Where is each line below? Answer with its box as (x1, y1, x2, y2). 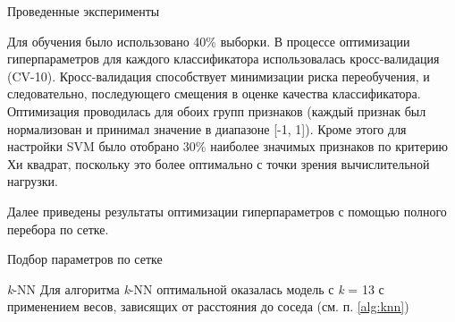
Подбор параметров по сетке (7, 250, 163, 268)
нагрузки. (7, 172, 58, 191)
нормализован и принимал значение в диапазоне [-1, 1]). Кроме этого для (7, 119, 407, 138)
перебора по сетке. (7, 219, 109, 238)
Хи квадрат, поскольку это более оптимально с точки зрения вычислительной (7, 154, 430, 173)
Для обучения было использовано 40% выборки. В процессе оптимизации (7, 31, 410, 50)
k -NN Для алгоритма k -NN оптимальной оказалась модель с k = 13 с (7, 279, 384, 298)
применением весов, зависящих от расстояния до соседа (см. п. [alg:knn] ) (7, 297, 409, 316)
